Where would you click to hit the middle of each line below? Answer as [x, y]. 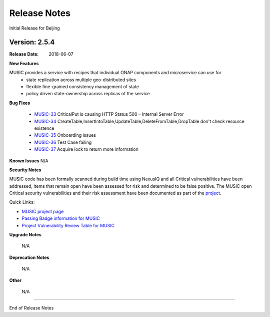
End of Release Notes [31, 308]
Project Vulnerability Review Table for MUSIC [68, 225]
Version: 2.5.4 [32, 42]
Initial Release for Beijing [34, 28]
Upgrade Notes [25, 235]
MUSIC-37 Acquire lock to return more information [86, 149]
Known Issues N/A [29, 161]
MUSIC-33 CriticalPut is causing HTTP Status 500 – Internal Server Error [109, 114]
